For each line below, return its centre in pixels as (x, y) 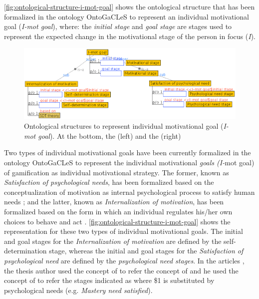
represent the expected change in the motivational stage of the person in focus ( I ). (130, 36)
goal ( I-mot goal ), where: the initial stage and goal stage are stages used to (118, 26)
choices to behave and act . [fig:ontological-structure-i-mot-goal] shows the (117, 221)
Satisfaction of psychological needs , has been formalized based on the (109, 182)
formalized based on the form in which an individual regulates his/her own (118, 212)
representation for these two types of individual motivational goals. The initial (124, 231)
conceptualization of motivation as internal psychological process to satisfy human (129, 192)
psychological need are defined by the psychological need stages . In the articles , (124, 261)
